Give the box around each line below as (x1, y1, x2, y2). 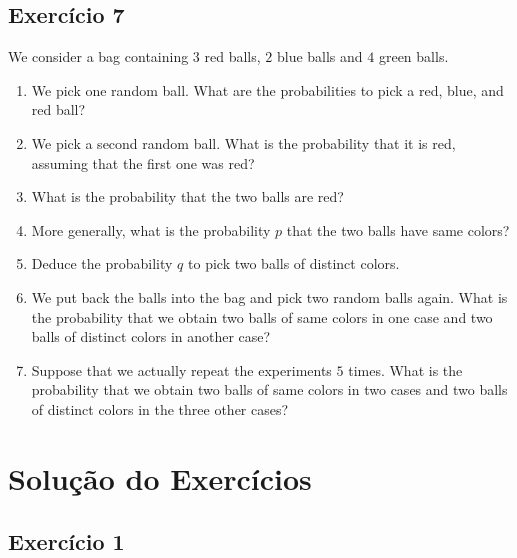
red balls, (204, 46, 261, 67)
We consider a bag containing (8, 46, 189, 67)
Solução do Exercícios (8, 457, 312, 498)
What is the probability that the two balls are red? (31, 186, 344, 207)
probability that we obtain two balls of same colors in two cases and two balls (31, 379, 508, 400)
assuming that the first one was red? (31, 152, 255, 173)
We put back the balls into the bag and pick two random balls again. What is (31, 286, 508, 307)
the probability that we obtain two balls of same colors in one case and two (31, 306, 493, 327)
